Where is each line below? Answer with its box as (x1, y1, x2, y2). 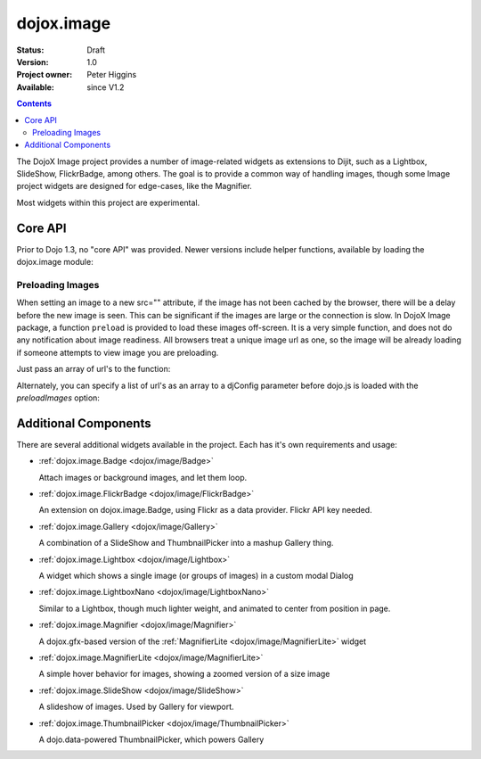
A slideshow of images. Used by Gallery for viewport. (38, 701, 235, 713)
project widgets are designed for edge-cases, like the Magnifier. (16, 181, 253, 192)
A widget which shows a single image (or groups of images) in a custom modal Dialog (38, 571, 354, 582)
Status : (16, 45, 45, 55)
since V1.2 (86, 81, 125, 93)
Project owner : (16, 70, 73, 80)
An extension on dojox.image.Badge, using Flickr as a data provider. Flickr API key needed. (38, 505, 373, 516)
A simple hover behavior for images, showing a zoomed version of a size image (38, 669, 330, 680)
